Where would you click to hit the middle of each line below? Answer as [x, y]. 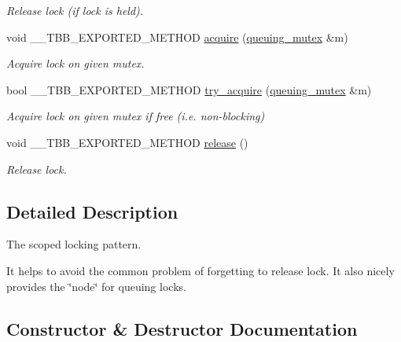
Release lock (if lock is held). [75, 10]
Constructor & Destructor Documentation [182, 328]
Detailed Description [92, 211]
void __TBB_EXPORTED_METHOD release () [127, 142]
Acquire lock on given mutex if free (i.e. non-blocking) [136, 116]
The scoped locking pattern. [74, 244]
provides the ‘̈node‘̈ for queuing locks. [96, 286]
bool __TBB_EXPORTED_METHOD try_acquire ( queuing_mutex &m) [189, 89]
